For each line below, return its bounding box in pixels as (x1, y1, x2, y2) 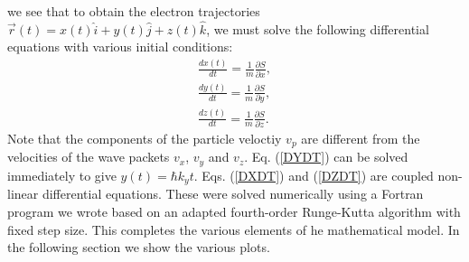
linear (7, 184, 39, 203)
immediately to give (7, 165, 117, 184)
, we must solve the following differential (206, 19, 429, 38)
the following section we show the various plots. (7, 238, 270, 257)
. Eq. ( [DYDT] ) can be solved (244, 147, 408, 166)
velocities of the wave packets (7, 147, 170, 166)
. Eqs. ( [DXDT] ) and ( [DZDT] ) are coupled (193, 165, 434, 184)
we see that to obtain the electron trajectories (7, 2, 260, 20)
